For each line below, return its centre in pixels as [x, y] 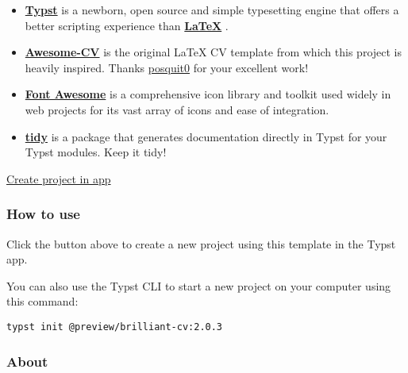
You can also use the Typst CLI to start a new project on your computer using [199, 285]
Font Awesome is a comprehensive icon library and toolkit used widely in [208, 94]
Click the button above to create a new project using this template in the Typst [201, 243]
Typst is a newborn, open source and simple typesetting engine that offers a [212, 10]
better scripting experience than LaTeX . [127, 25]
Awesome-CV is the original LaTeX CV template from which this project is [214, 52]
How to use [43, 214]
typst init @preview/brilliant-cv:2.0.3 [115, 327]
